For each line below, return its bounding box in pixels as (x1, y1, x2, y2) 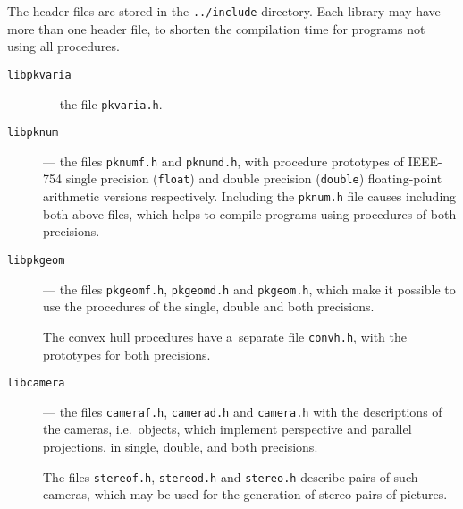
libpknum (7, 126, 59, 140)
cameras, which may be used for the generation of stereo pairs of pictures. (43, 485, 448, 504)
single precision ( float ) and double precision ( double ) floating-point (65, 169, 442, 188)
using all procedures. (7, 37, 120, 55)
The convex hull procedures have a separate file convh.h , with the (43, 327, 407, 345)
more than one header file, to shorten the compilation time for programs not (7, 19, 425, 38)
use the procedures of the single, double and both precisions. (43, 297, 375, 316)
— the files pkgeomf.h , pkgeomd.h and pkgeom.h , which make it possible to (43, 279, 456, 298)
